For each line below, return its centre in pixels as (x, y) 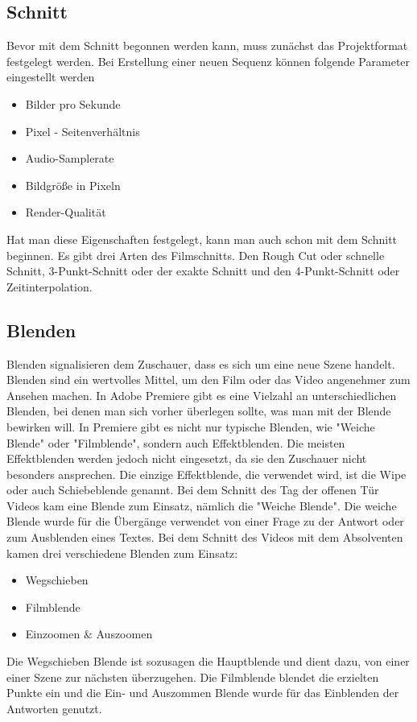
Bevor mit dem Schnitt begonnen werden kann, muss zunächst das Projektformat (207, 45)
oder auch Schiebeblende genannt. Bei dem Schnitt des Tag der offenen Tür (193, 490)
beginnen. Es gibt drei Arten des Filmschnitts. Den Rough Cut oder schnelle (196, 255)
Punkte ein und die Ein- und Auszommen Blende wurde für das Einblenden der (203, 693)
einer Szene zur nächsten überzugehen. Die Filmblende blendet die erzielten (193, 677)
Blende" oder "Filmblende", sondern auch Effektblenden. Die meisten (176, 442)
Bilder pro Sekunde (73, 103)
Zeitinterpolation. (50, 286)
